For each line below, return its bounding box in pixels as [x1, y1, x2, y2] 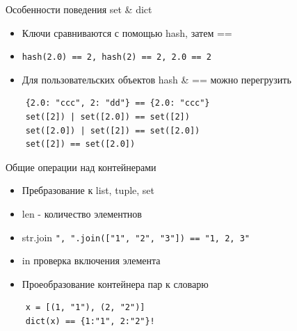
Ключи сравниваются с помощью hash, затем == [22, 25, 232, 40]
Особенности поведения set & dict [6, 2, 152, 16]
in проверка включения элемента [22, 253, 161, 268]
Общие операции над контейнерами [6, 159, 156, 174]
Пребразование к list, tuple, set [22, 183, 155, 197]
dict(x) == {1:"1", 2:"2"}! [25, 316, 155, 327]
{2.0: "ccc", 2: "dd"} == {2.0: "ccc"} [25, 98, 210, 108]
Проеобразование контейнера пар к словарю [22, 276, 209, 291]
